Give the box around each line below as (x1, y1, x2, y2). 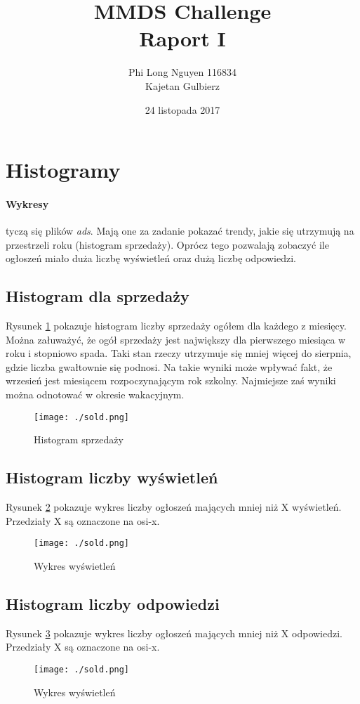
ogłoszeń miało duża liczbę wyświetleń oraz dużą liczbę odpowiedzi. (6, 251, 297, 266)
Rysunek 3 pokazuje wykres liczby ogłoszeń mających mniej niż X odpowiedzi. (6, 625, 342, 640)
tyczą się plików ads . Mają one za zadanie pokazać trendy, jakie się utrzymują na (6, 223, 354, 238)
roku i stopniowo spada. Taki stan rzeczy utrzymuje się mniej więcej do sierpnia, (6, 346, 352, 360)
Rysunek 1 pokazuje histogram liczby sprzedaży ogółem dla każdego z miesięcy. (6, 318, 347, 333)
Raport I (139, 24, 226, 53)
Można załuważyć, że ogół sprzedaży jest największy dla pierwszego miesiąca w (6, 332, 346, 346)
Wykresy (6, 196, 49, 211)
